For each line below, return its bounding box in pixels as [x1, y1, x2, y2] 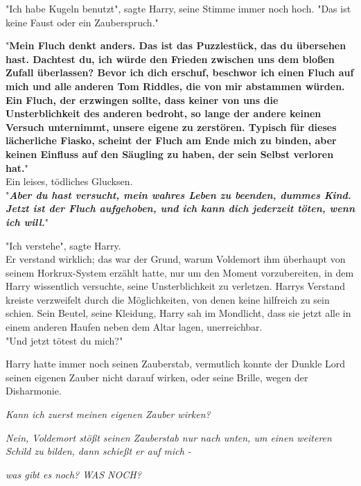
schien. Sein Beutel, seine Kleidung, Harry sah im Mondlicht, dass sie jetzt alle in [6, 306, 351, 320]
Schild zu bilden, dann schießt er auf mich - [6, 444, 191, 458]
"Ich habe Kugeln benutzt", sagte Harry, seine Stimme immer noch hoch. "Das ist [6, 1, 351, 15]
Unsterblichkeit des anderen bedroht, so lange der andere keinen [6, 106, 322, 121]
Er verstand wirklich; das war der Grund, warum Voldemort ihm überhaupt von [6, 252, 346, 266]
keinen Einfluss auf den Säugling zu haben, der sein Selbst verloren [6, 146, 334, 161]
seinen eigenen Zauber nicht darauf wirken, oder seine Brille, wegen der [6, 370, 308, 384]
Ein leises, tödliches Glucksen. [6, 174, 133, 189]
